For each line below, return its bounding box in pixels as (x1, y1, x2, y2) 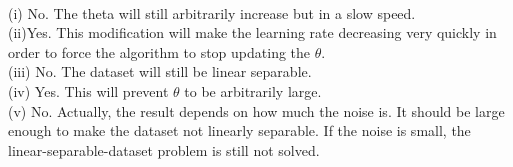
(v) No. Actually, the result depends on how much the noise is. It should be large (8, 100, 505, 121)
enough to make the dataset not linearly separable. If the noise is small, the (8, 120, 471, 141)
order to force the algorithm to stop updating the (8, 41, 311, 62)
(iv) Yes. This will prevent (8, 80, 169, 101)
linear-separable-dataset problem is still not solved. (8, 139, 320, 160)
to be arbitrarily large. (184, 80, 322, 101)
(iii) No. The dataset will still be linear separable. (8, 61, 312, 82)
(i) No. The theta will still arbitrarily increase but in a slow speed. (8, 2, 416, 23)
